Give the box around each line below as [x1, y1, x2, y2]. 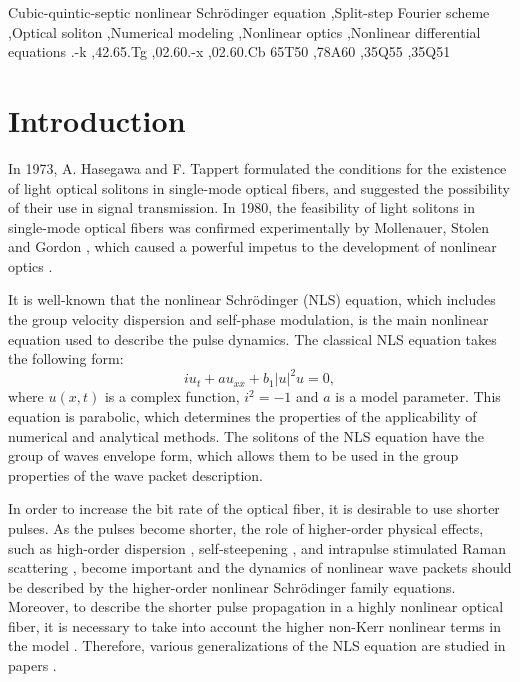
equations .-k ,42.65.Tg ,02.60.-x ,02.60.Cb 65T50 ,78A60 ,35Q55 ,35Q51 [8, 41, 451, 62]
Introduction [8, 99, 186, 140]
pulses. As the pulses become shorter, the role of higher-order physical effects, [8, 517, 484, 538]
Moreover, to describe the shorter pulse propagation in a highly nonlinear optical [8, 596, 504, 617]
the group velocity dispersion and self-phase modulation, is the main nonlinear [8, 309, 489, 330]
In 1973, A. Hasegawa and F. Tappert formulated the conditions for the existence [8, 157, 507, 178]
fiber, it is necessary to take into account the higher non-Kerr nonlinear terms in [8, 615, 501, 636]
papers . [8, 655, 57, 676]
